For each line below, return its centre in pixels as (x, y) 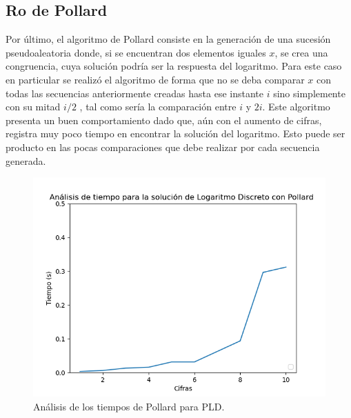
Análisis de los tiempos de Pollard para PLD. (129, 406)
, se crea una (301, 52)
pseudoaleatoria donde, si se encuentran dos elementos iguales (136, 52)
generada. (26, 160)
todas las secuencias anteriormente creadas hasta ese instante (134, 93)
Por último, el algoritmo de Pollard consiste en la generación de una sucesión (168, 39)
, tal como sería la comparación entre (158, 107)
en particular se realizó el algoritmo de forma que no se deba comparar (155, 79)
